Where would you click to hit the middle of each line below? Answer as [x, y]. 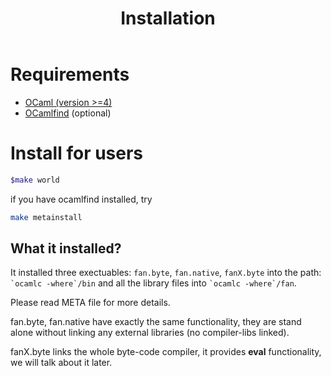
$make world [35, 180]
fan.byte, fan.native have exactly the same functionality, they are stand [156, 322]
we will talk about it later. [61, 363]
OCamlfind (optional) [68, 113]
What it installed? [66, 248]
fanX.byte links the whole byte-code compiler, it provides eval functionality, [166, 352]
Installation [168, 18]
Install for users [77, 153]
